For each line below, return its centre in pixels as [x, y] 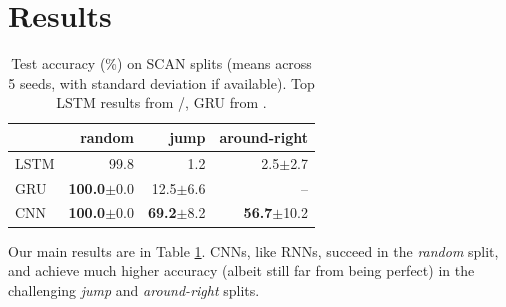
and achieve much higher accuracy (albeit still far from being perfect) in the [241, 270]
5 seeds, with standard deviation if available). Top [161, 82]
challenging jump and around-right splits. [134, 289]
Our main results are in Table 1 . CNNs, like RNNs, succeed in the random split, [253, 250]
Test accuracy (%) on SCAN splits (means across [161, 63]
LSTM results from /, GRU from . [161, 102]
